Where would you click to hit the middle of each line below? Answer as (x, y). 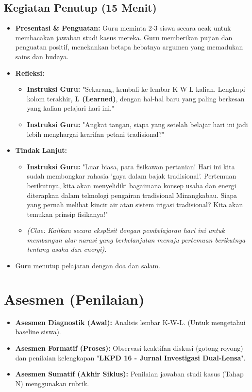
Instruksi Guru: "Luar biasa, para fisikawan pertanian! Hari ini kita (131, 166)
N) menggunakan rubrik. (52, 383)
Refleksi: (30, 73)
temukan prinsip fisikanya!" (67, 214)
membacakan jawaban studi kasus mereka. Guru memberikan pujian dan (124, 37)
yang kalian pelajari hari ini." (71, 108)
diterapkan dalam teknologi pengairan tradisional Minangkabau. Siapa (132, 195)
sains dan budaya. (42, 56)
